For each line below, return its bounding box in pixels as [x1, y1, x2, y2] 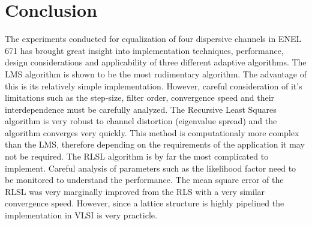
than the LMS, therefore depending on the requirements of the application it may [5, 138, 305, 151]
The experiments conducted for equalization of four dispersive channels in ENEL [5, 32, 302, 45]
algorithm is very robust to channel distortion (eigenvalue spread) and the [5, 115, 277, 127]
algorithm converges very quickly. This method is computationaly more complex [5, 126, 299, 139]
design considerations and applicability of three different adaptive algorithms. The [5, 56, 307, 68]
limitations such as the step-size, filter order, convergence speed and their [5, 91, 275, 104]
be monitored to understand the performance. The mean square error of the [5, 173, 284, 186]
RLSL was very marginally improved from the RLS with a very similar [5, 185, 265, 197]
